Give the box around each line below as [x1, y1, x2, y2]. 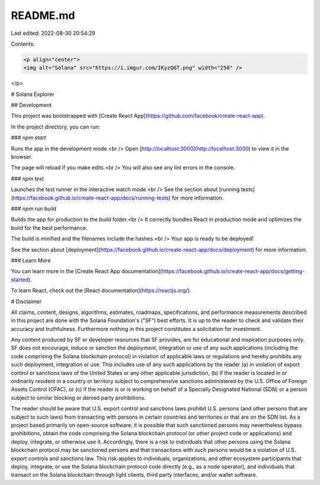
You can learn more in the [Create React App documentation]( [11, 268, 162, 275]
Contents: [11, 40, 35, 47]
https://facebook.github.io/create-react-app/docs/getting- [162, 268, 305, 275]
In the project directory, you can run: [11, 123, 100, 130]
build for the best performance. [11, 224, 88, 231]
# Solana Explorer [11, 91, 55, 98]
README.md [11, 9, 75, 22]
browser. [11, 153, 33, 160]
